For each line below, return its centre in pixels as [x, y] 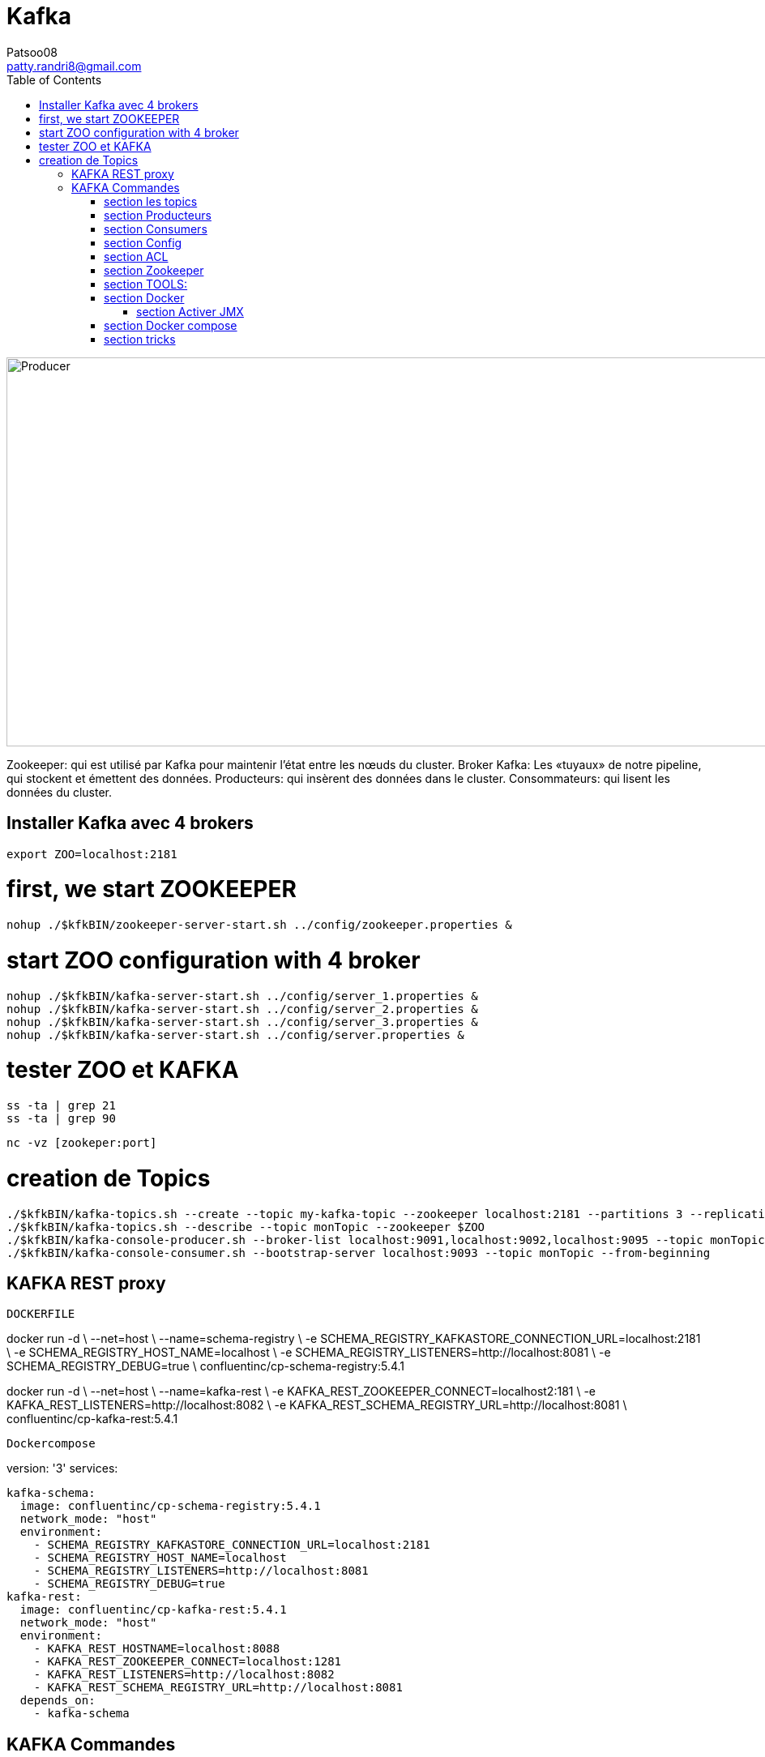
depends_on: [58, 1701]
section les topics [151, 201]
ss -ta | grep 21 [61, 1106]
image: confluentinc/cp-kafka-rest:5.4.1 [153, 1610]
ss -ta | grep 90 [61, 1119]
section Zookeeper [154, 270]
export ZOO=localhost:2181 [92, 854]
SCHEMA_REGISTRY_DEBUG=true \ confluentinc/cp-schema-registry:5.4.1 [206, 1366]
